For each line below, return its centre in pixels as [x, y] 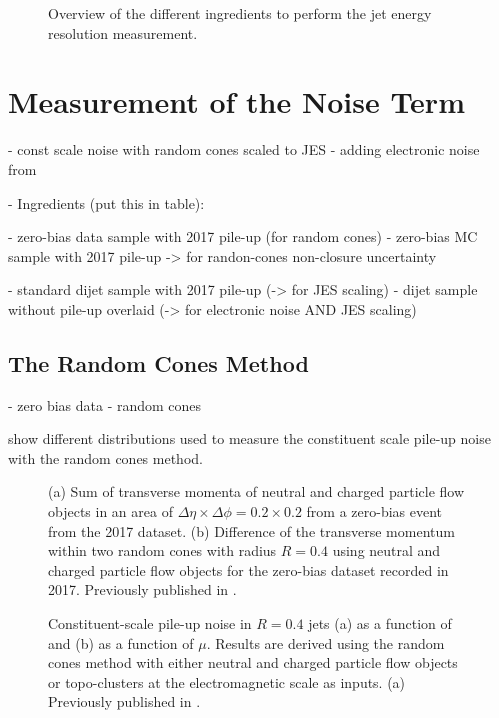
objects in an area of [110, 511]
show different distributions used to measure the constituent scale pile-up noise [249, 438]
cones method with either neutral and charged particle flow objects [253, 662]
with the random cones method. [105, 457]
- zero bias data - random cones [105, 404]
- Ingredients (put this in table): [106, 202]
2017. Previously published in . [142, 589]
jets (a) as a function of [380, 623]
